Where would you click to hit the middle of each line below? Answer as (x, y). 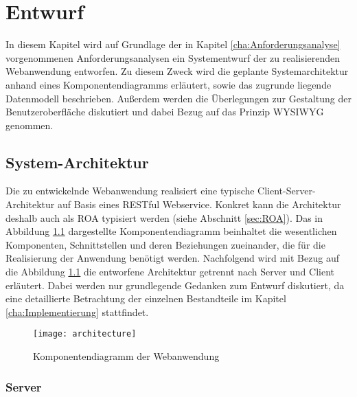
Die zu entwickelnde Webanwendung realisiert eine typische (130, 191)
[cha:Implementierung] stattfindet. (77, 311)
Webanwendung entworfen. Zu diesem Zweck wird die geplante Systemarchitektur (177, 71)
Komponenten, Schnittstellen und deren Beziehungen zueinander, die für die (165, 244)
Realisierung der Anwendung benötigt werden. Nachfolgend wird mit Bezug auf (172, 258)
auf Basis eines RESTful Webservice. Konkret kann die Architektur (199, 204)
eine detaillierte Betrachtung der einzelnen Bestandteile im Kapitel (146, 298)
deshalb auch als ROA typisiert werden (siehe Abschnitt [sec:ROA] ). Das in (164, 217)
